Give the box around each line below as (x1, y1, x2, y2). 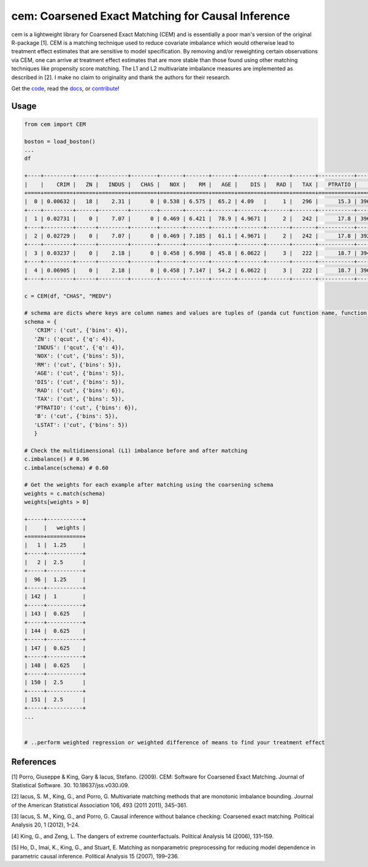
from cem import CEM (24, 120, 86, 128)
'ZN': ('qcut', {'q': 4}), (34, 335, 115, 342)
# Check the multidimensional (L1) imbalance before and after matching (24, 447, 248, 454)
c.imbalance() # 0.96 (24, 456, 90, 463)
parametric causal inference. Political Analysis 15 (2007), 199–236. (11, 852, 179, 860)
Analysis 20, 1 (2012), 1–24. (11, 821, 80, 828)
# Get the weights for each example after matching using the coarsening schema (24, 482, 274, 488)
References (11, 757, 56, 767)
